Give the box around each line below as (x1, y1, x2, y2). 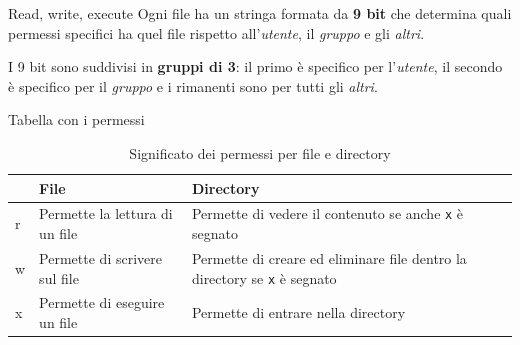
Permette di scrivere (39, 247, 162, 268)
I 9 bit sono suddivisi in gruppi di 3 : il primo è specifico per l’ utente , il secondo (8, 56, 503, 77)
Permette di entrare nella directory (191, 302, 406, 323)
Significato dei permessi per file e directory (129, 142, 391, 163)
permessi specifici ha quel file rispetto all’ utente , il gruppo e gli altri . (8, 22, 425, 43)
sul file (39, 267, 79, 288)
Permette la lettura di (39, 203, 173, 224)
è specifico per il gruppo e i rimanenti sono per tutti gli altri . (8, 75, 378, 96)
